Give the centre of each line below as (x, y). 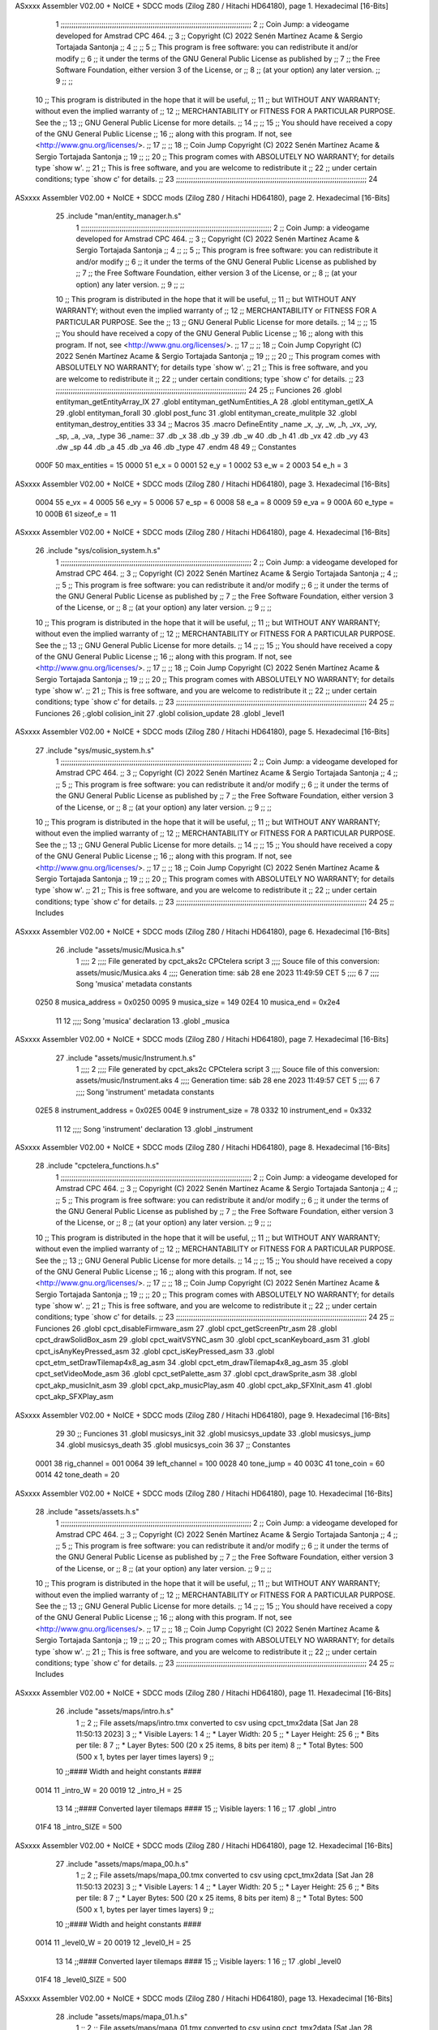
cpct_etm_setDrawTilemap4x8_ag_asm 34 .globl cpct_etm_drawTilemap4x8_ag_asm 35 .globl (192, 1363)
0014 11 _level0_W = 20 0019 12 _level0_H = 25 (113, 1943)
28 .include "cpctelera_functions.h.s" (97, 1166)
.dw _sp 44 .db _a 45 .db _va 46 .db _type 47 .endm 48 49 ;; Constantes (176, 447)
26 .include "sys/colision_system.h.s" (98, 551)
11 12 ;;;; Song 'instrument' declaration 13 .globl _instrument (154, 1129)
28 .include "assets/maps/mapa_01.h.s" (122, 2016)
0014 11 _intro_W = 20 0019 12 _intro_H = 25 (109, 1790)
